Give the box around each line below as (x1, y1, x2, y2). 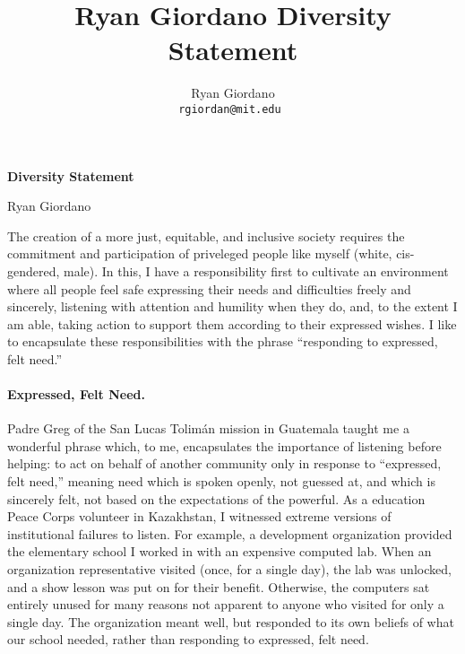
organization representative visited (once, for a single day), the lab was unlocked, (7, 560, 452, 579)
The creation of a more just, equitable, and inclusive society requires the (7, 226, 405, 245)
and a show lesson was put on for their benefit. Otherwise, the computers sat (7, 577, 430, 596)
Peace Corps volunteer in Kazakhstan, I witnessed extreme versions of (7, 507, 392, 526)
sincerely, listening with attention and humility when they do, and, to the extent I (7, 297, 458, 316)
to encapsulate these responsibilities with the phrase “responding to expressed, (7, 332, 438, 351)
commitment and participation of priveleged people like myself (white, (7, 244, 392, 263)
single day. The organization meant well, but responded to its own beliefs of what (7, 612, 454, 631)
